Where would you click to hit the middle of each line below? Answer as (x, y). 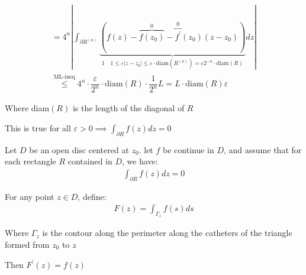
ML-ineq (64, 77)
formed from (27, 245)
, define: (92, 196)
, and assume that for (263, 149)
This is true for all (38, 127)
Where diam (27, 108)
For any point (30, 196)
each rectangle (30, 161)
